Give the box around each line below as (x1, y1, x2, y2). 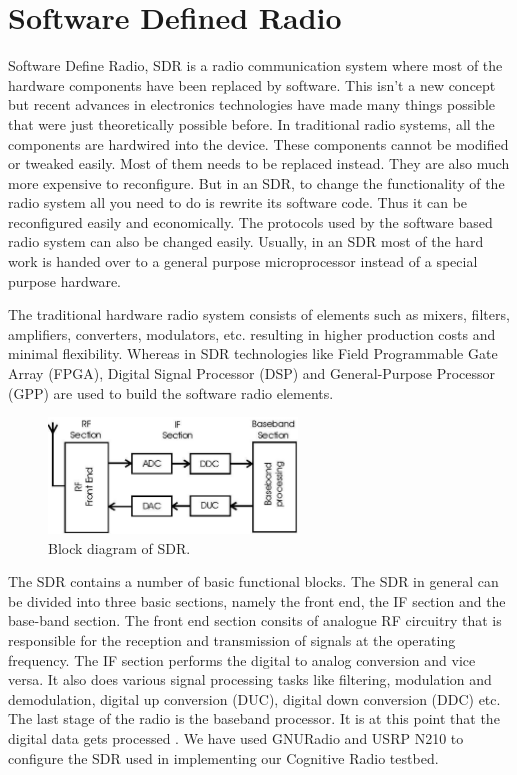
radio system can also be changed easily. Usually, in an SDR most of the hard (8, 231, 484, 252)
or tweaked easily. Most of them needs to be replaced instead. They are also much (8, 153, 510, 174)
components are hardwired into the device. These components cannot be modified (8, 133, 509, 154)
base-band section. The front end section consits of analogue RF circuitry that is (8, 610, 502, 631)
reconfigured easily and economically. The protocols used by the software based (8, 211, 493, 232)
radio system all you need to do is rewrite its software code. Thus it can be (8, 192, 468, 213)
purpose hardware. (8, 270, 121, 291)
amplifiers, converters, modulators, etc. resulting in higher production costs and (8, 323, 496, 344)
